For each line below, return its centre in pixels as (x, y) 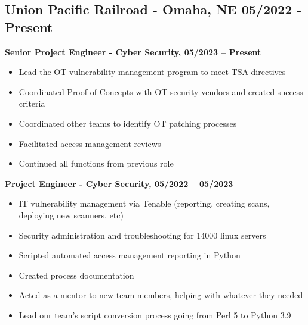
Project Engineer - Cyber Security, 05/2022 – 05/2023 (119, 183)
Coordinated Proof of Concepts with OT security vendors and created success (161, 91)
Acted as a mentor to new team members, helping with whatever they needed (161, 295)
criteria (32, 103)
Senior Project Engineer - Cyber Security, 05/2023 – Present (133, 51)
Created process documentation (76, 275)
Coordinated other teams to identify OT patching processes (128, 123)
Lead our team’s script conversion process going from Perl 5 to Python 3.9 (155, 315)
